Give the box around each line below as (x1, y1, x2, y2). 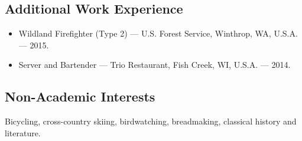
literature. (5, 126, 41, 139)
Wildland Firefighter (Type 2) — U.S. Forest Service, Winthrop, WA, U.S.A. (18, 27, 298, 40)
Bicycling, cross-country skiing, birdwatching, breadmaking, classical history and (5, 115, 297, 127)
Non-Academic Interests (5, 87, 155, 106)
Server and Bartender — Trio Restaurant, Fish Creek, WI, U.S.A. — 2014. (18, 58, 291, 71)
